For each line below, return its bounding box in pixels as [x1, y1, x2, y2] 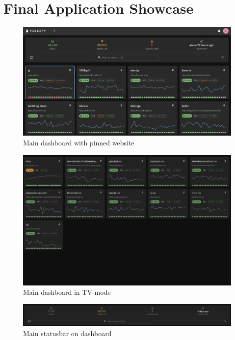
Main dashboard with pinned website [23, 138, 134, 148]
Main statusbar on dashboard [23, 328, 112, 338]
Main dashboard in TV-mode [23, 287, 111, 297]
